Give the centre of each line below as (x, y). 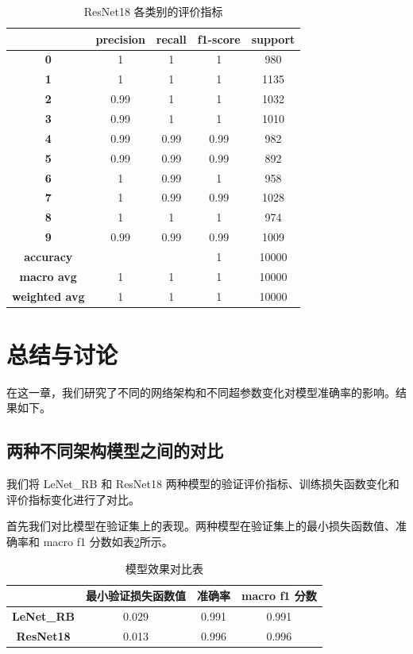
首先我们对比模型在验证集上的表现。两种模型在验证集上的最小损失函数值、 (201, 526)
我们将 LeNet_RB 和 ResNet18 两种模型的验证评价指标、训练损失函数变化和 (203, 484)
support (273, 38)
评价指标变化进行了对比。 (73, 499)
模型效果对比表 (164, 568)
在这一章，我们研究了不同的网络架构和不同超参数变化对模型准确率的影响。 (201, 392)
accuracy (48, 256)
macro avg (48, 276)
